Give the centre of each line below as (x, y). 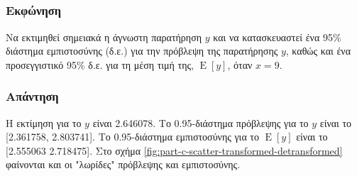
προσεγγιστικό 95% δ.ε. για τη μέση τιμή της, (100, 64)
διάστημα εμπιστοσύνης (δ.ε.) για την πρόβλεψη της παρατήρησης (142, 51)
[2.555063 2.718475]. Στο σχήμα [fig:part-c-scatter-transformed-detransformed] (174, 150)
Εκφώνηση (33, 10)
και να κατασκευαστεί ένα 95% (277, 37)
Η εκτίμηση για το (44, 122)
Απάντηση (32, 96)
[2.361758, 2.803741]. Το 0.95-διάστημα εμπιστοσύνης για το (132, 137)
